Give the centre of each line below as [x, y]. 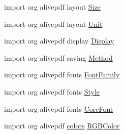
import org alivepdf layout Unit [53, 24]
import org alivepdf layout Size [52, 7]
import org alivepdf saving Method [58, 57]
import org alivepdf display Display [59, 41]
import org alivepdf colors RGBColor [62, 126]
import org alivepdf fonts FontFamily [62, 75]
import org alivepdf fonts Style [52, 91]
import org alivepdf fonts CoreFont [59, 108]
